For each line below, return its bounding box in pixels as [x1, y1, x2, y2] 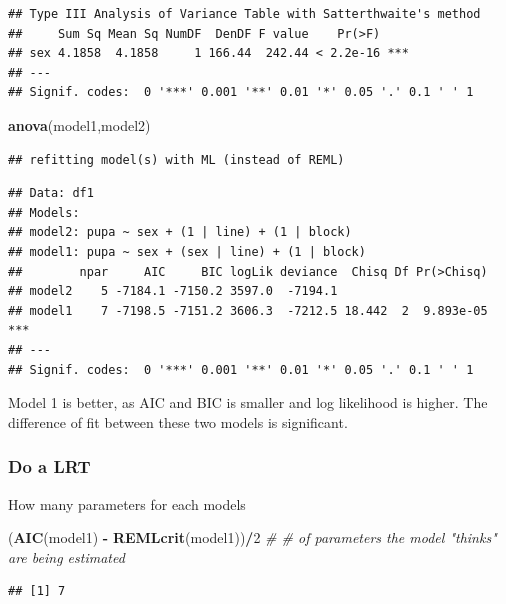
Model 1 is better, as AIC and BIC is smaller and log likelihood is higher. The [8, 392, 488, 413]
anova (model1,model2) [8, 114, 151, 135]
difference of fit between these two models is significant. [8, 411, 348, 432]
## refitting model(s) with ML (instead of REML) [8, 152, 345, 167]
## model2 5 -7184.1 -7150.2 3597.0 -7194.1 [8, 284, 338, 299]
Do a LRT [8, 454, 91, 479]
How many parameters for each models [8, 493, 246, 514]
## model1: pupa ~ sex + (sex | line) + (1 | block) [8, 244, 366, 259]
